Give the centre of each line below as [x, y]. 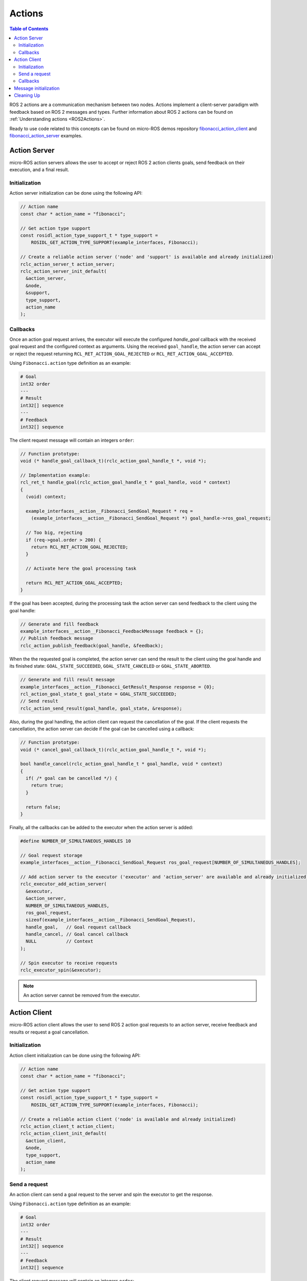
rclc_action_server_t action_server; [68, 264]
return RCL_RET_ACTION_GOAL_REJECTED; [80, 547]
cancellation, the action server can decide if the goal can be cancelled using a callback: [102, 729]
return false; [43, 807]
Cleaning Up [27, 95]
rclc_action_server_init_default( [63, 271]
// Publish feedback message [57, 638]
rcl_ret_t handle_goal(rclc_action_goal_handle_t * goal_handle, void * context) [126, 482]
